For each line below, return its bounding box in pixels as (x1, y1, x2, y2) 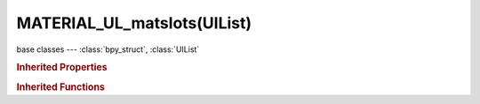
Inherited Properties (16, 62, 108, 74)
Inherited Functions (16, 80, 106, 93)
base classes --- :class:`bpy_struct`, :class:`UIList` (16, 44, 200, 55)
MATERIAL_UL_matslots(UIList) (16, 13, 252, 33)
